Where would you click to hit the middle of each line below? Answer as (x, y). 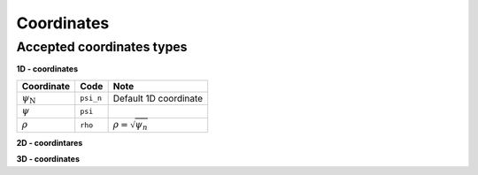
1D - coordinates (47, 69)
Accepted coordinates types (102, 47)
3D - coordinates (48, 159)
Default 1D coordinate (158, 98)
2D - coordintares (50, 142)
